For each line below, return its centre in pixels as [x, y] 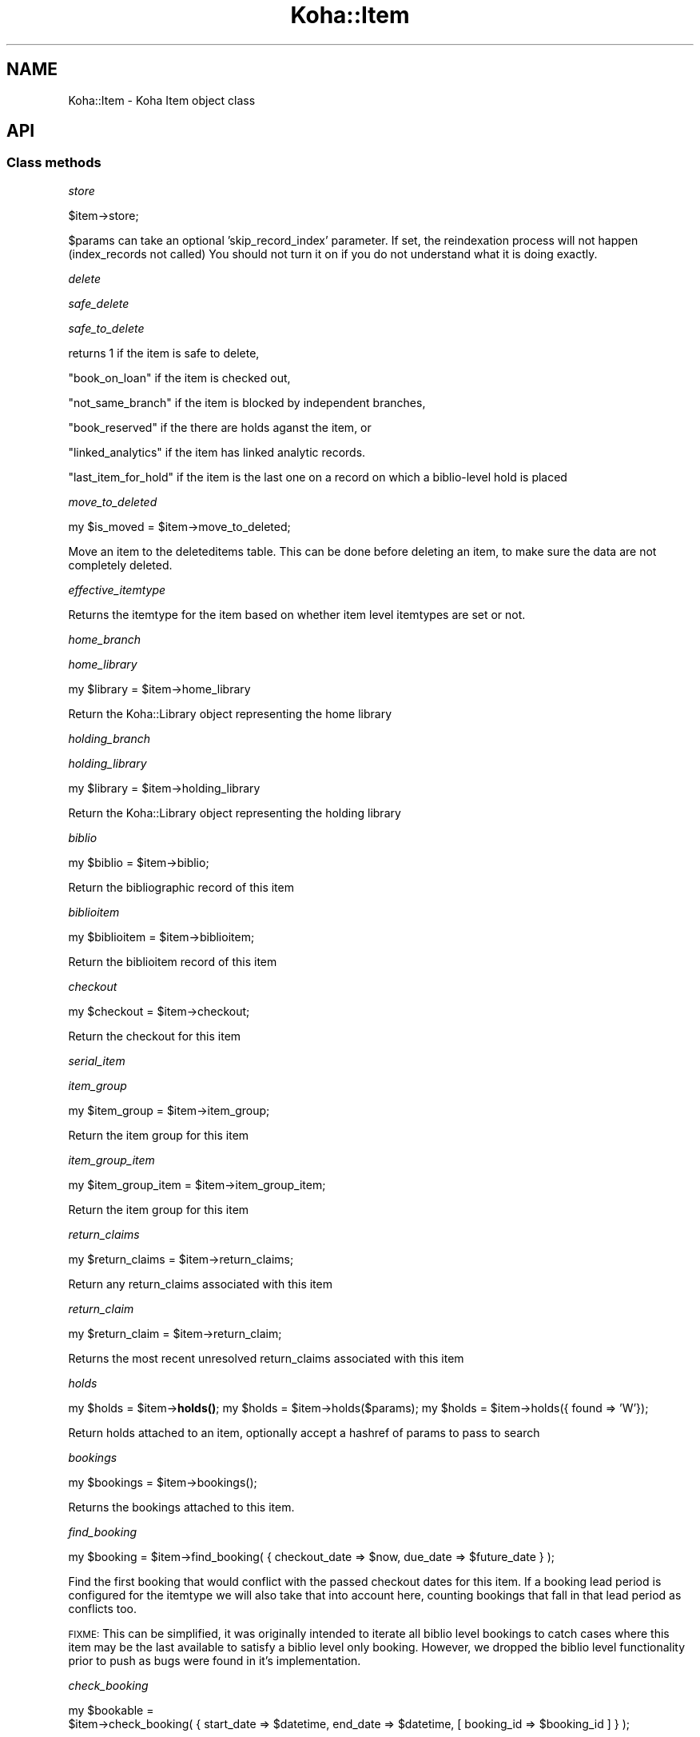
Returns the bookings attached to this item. [181, 1507]
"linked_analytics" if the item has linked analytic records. [217, 452]
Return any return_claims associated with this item [200, 1284]
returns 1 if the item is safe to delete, [164, 353]
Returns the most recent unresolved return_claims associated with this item [266, 1358]
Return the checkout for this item [155, 1036]
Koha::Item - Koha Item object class [162, 100]
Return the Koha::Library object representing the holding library [235, 813]
